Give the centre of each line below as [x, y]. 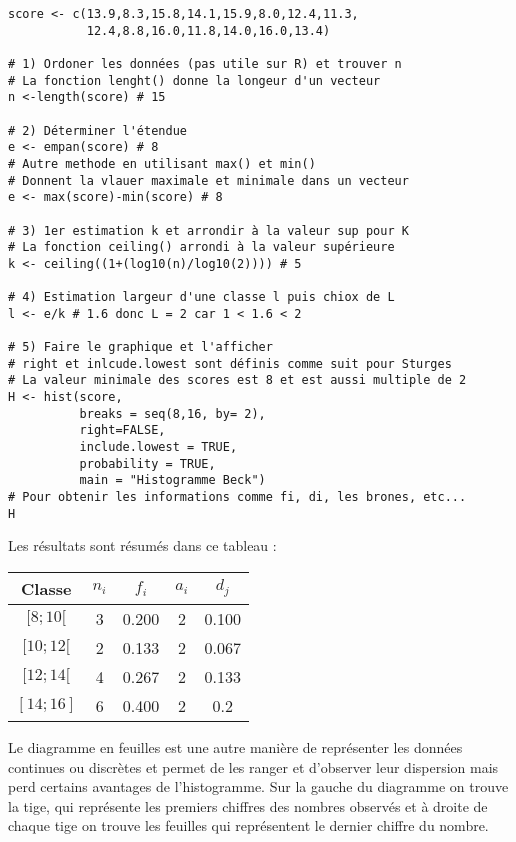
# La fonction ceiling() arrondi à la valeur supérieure [201, 247]
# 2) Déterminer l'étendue [97, 130]
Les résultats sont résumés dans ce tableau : [142, 545]
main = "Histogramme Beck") [172, 480]
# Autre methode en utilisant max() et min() [162, 163]
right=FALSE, [122, 430]
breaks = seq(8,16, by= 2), [172, 413]
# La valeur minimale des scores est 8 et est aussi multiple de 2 [237, 380]
